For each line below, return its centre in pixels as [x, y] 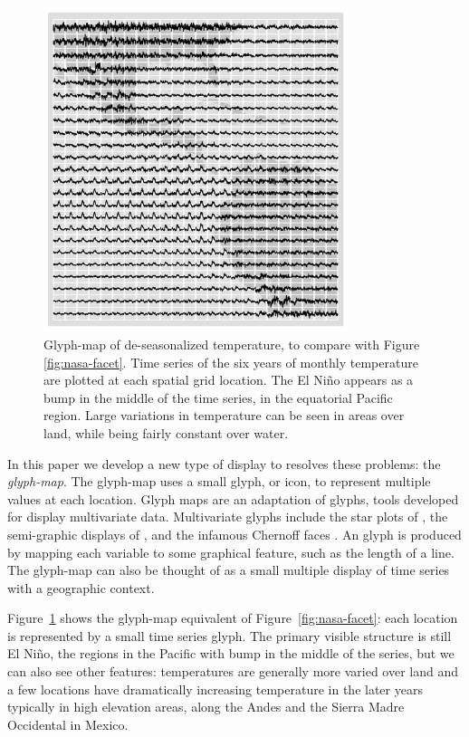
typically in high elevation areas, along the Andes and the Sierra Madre [206, 707]
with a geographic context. [81, 587]
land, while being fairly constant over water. [166, 432]
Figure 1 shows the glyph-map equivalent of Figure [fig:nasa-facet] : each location [233, 618]
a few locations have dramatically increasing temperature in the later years [215, 689]
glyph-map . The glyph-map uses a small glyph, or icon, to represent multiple [219, 481]
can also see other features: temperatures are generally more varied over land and [233, 671]
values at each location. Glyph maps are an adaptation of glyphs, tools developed [233, 498]
